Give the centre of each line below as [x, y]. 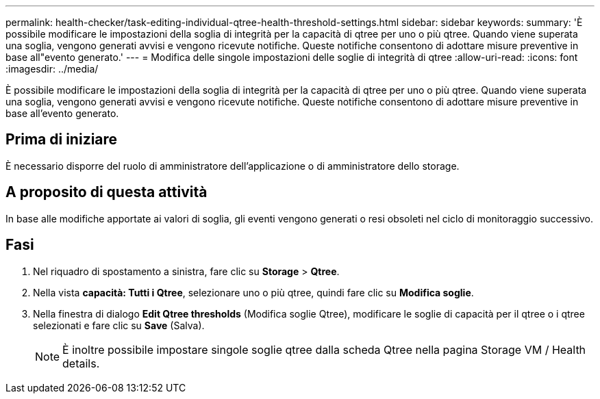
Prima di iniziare [62, 140]
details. [81, 363]
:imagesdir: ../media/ [52, 69]
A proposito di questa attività [107, 192]
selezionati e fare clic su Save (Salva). [119, 325]
